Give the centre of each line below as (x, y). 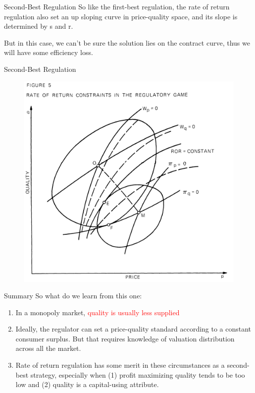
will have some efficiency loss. (49, 52)
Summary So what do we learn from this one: (73, 296)
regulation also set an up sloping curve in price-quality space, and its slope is (121, 16)
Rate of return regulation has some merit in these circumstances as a (120, 365)
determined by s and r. (39, 26)
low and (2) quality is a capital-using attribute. (87, 384)
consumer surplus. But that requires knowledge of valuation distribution (125, 338)
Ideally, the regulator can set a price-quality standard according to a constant (133, 329)
